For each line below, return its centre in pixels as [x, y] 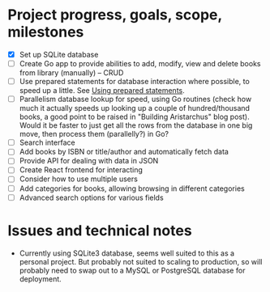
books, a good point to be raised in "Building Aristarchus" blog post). [134, 117]
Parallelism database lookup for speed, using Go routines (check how [135, 99]
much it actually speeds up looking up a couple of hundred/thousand [135, 108]
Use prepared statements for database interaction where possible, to [135, 82]
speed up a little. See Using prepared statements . [102, 91]
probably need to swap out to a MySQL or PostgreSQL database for [132, 270]
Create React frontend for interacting [81, 170]
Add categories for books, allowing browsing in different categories [132, 188]
